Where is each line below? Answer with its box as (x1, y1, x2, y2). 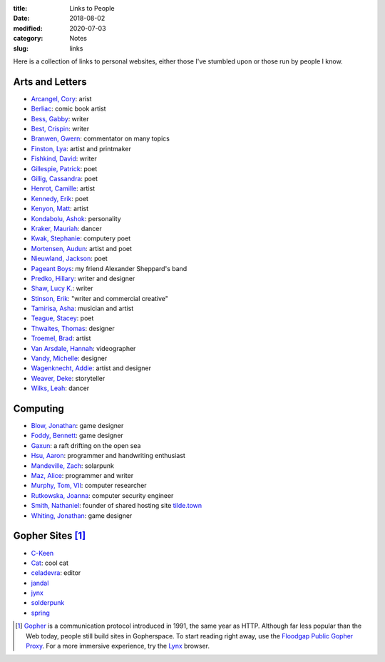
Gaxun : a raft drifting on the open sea (31, 441, 141, 449)
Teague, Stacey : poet (31, 314, 94, 322)
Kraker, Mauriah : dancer (31, 224, 103, 233)
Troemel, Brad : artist (31, 334, 91, 342)
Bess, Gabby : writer (31, 114, 89, 123)
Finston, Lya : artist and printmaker (31, 144, 132, 153)
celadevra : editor (31, 569, 81, 577)
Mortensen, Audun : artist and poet (31, 244, 132, 253)
